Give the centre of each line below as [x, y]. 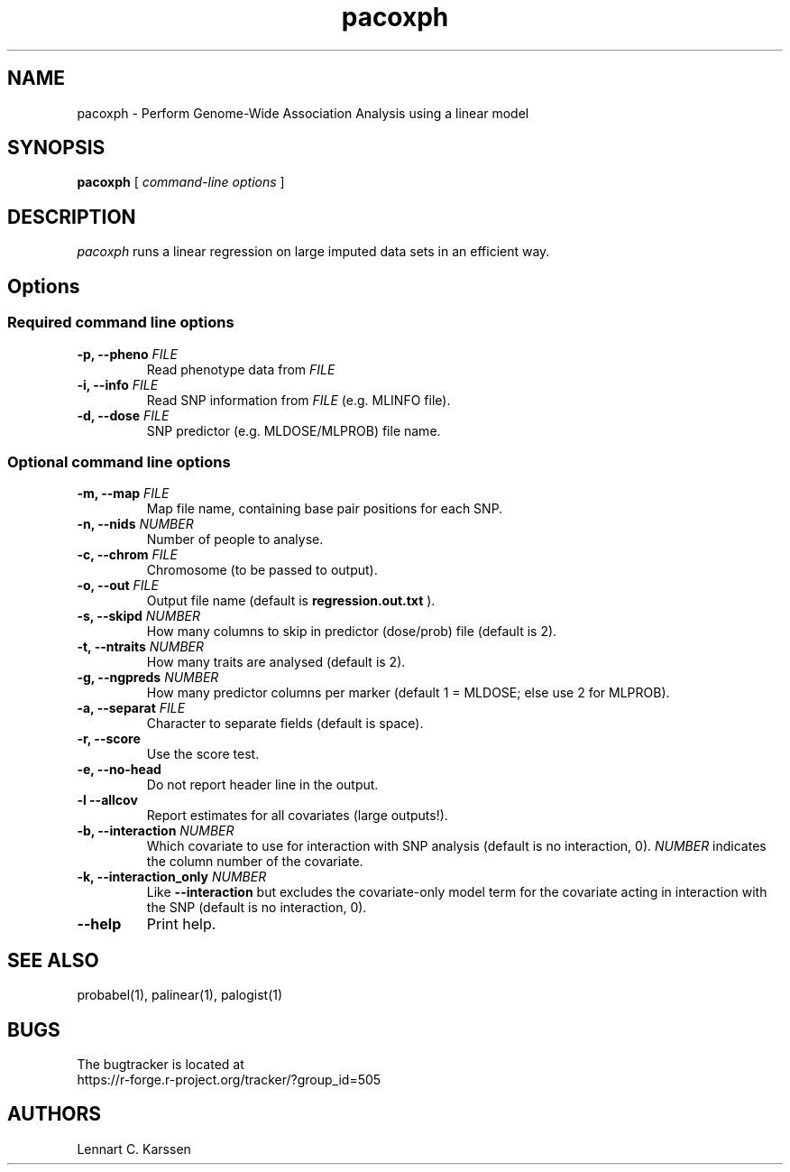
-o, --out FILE [118, 586]
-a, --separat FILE [131, 708]
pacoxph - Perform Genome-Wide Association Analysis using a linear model [303, 113]
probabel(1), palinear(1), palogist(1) [180, 995]
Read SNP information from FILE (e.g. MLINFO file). [299, 400]
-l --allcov [107, 800]
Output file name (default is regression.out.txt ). [291, 601]
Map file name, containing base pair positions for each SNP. [325, 509]
